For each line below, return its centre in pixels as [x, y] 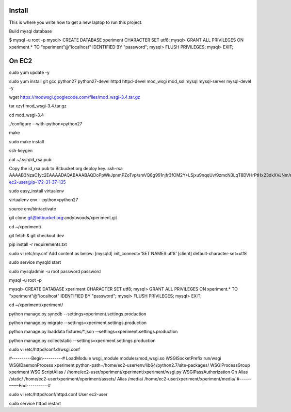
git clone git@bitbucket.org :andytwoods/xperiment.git [63, 218]
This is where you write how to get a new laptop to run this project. [76, 22]
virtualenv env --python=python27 [44, 200]
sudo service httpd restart [35, 403]
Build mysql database [31, 31]
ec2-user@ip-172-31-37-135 [37, 182]
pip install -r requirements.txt [38, 244]
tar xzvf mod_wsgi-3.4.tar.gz [38, 106]
